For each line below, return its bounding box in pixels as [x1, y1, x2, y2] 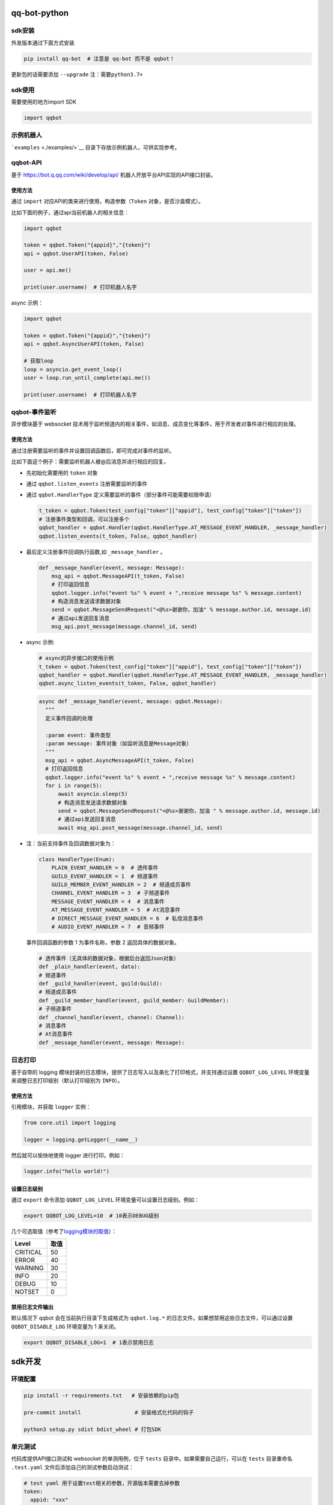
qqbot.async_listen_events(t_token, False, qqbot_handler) [38, 680, 216, 687]
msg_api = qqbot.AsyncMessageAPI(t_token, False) [45, 757, 195, 764]
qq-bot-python [11, 8, 69, 18]
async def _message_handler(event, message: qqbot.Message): [38, 698, 223, 704]
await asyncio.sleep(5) [58, 790, 128, 798]
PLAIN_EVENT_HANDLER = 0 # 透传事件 [51, 864, 159, 871]
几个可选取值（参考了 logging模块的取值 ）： [11, 1228, 117, 1235]
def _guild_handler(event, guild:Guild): [38, 980, 163, 987]
